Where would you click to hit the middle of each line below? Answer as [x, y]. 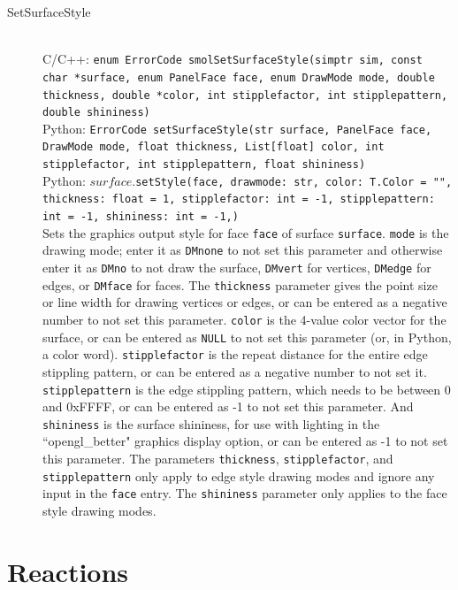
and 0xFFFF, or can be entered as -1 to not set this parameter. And [228, 406]
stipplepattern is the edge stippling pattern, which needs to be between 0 [247, 389]
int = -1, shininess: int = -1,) [141, 217]
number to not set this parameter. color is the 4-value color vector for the [244, 319]
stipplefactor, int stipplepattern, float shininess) [204, 165]
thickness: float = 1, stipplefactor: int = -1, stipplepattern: [239, 199]
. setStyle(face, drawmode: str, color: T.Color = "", [292, 180]
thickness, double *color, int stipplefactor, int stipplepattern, [245, 95]
